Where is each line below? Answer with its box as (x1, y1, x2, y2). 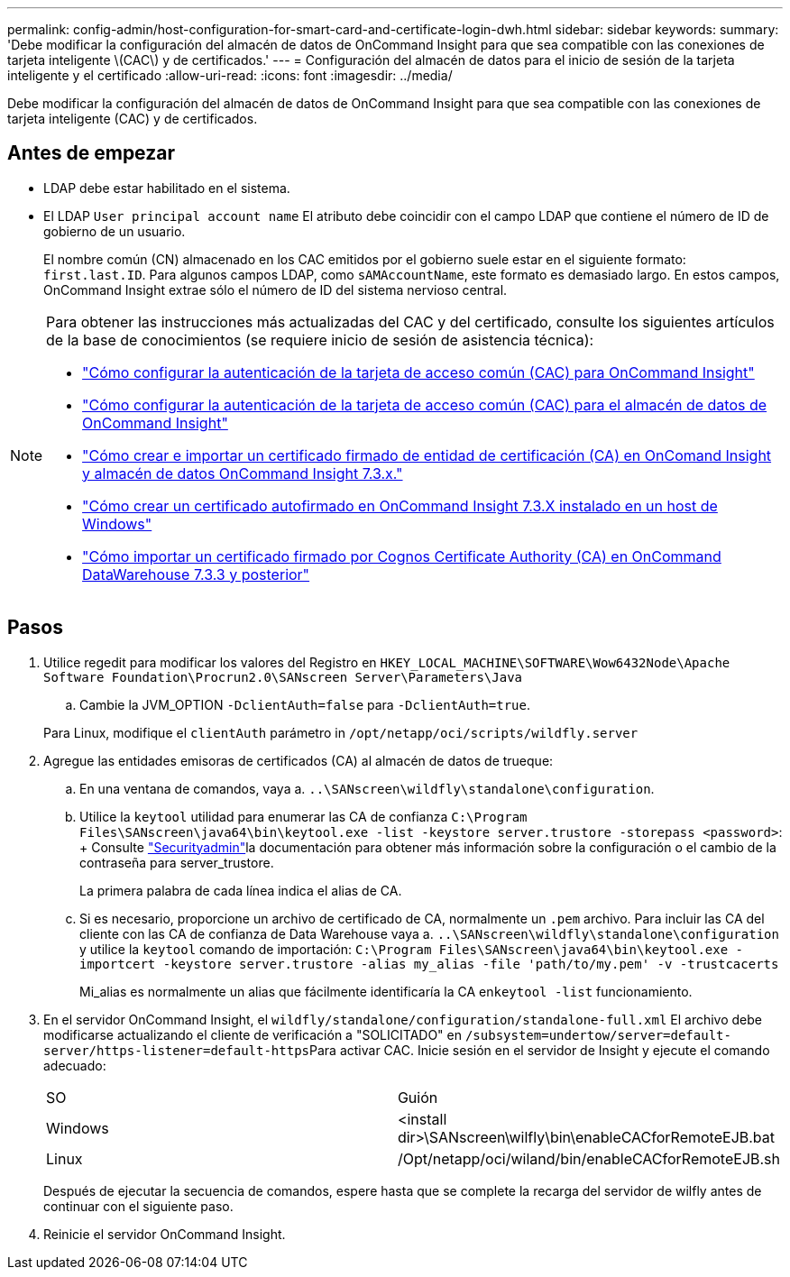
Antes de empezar (7, 142, 175, 165)
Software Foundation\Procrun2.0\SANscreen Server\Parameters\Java (43, 669, 523, 684)
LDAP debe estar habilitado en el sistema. (43, 179, 290, 196)
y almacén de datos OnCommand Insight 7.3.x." (82, 464, 403, 482)
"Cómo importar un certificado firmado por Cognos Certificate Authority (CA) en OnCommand (82, 547, 721, 565)
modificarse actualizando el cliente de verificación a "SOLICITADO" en (43, 1026, 462, 1043)
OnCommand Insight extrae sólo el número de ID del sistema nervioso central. (43, 281, 508, 298)
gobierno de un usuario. (43, 223, 186, 239)
